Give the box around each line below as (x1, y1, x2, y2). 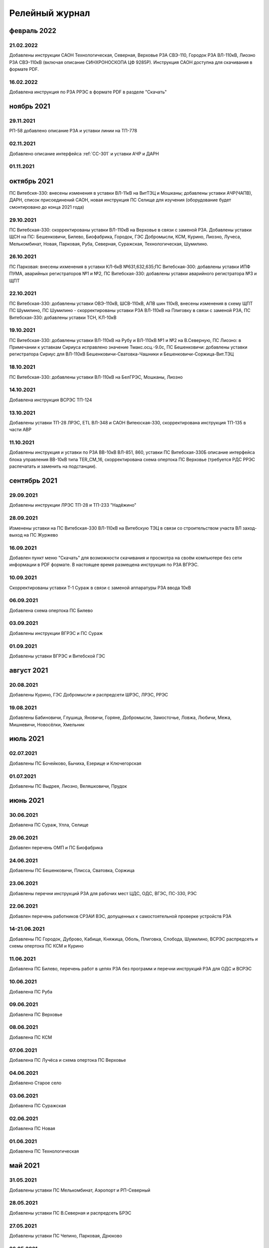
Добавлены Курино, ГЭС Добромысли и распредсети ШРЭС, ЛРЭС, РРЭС (9, 692, 168, 698)
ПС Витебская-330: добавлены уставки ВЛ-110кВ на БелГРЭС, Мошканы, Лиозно (9, 374, 183, 380)
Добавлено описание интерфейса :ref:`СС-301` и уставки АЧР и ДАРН (9, 150, 159, 157)
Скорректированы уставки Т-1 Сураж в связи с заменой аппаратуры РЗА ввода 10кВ (9, 585, 191, 591)
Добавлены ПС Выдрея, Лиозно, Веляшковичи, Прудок (9, 783, 127, 789)
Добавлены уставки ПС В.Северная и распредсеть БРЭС (9, 1210, 132, 1216)
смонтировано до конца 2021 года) (9, 204, 84, 210)
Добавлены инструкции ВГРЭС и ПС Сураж (9, 630, 103, 636)
